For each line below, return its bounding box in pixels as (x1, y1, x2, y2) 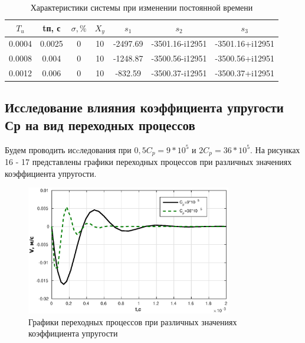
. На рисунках (250, 143, 300, 156)
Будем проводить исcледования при (5, 143, 132, 156)
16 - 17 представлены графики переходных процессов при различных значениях (5, 156, 292, 168)
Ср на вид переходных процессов (5, 115, 195, 134)
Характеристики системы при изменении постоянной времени (30, 1, 253, 13)
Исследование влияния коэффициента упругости (5, 98, 284, 117)
